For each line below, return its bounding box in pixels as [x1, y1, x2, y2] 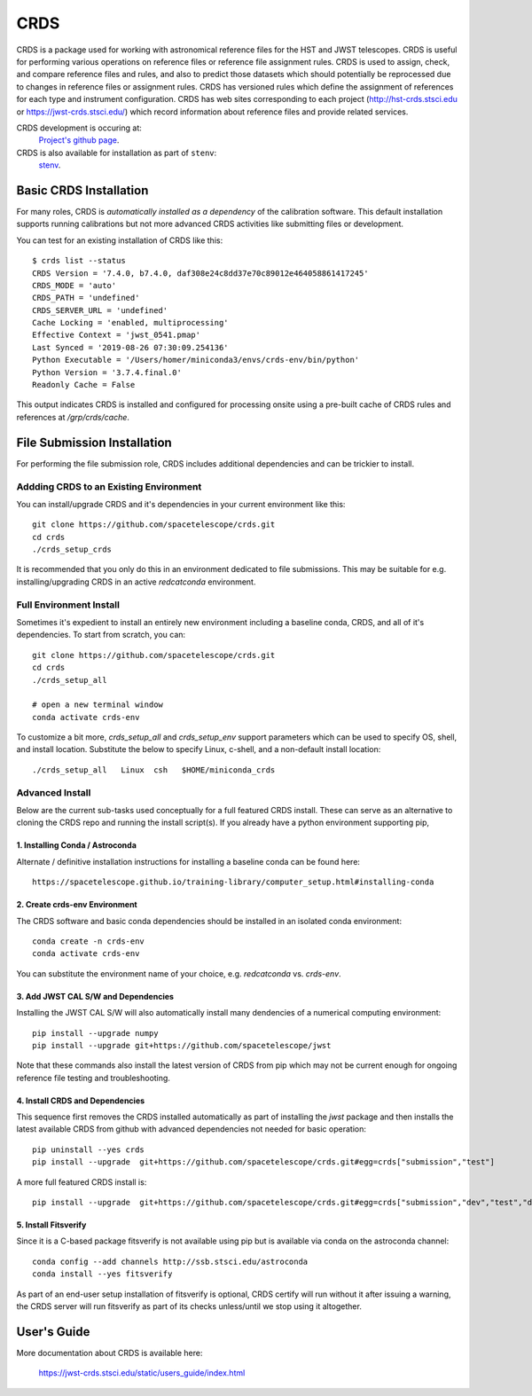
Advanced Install [16, 786, 91, 798]
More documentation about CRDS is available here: [16, 1347, 203, 1358]
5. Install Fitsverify [16, 1220, 87, 1230]
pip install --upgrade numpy [32, 1028, 159, 1038]
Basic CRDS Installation [16, 183, 149, 198]
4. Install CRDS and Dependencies [16, 1095, 145, 1106]
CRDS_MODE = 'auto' [32, 280, 117, 290]
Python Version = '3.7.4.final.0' [32, 367, 182, 377]
